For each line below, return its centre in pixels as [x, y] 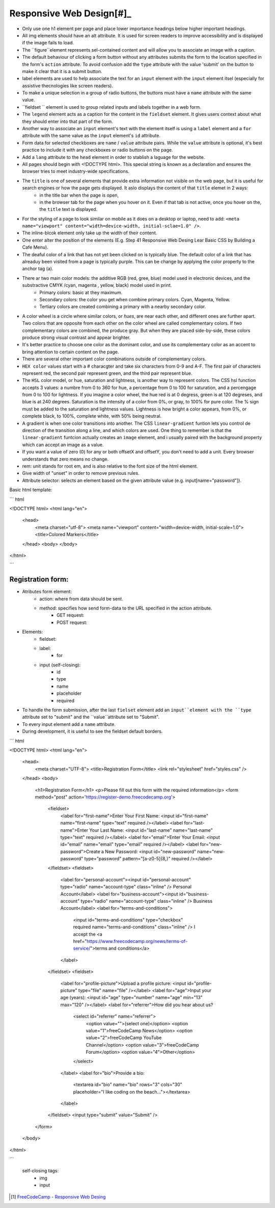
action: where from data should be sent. [81, 599]
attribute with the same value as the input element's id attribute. [91, 136]
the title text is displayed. [68, 209]
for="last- [194, 823]
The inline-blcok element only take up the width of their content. [90, 233]
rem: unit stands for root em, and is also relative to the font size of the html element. [110, 466]
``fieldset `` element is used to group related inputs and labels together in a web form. [112, 107]
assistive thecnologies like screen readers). [67, 86]
